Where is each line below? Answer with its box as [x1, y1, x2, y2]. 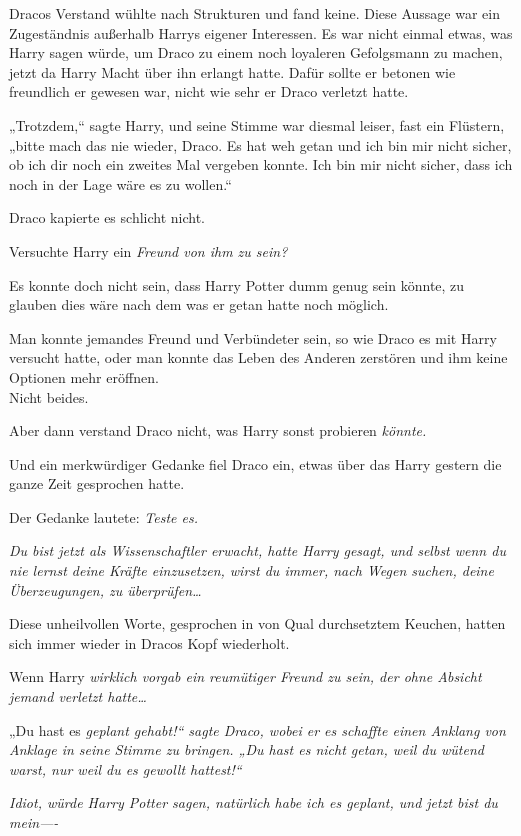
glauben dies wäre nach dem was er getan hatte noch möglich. [9, 294, 389, 315]
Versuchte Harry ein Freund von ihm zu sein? [9, 240, 288, 261]
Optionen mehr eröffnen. [9, 366, 159, 387]
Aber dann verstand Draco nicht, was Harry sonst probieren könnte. [9, 420, 427, 441]
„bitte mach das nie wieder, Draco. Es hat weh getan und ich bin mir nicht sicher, [9, 134, 512, 155]
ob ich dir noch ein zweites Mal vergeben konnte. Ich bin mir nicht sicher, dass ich [9, 154, 513, 175]
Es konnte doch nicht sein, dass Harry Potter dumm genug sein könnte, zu [9, 274, 465, 295]
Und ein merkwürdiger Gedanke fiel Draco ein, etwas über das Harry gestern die [9, 453, 502, 474]
